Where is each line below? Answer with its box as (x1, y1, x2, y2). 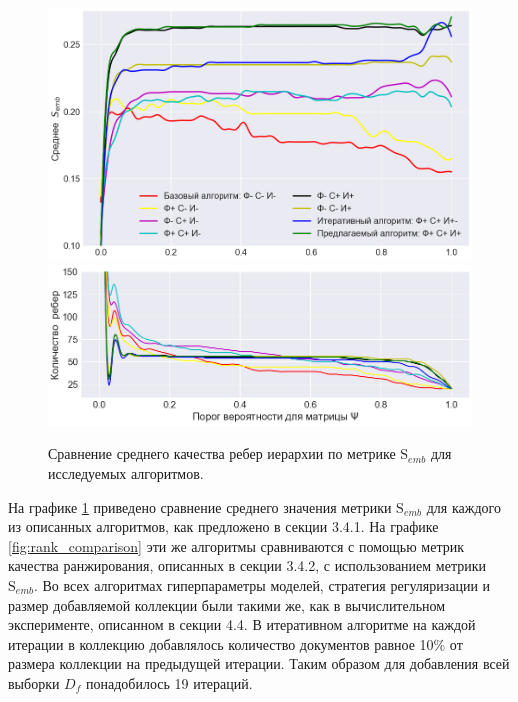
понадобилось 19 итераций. (85, 672, 253, 693)
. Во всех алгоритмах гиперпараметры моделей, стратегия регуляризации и (33, 574, 491, 595)
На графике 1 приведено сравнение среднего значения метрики (8, 496, 392, 517)
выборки (8, 672, 60, 693)
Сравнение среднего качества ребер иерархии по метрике (48, 443, 396, 464)
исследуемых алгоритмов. (48, 462, 204, 483)
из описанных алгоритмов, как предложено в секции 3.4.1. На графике (8, 516, 439, 537)
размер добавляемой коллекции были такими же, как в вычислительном (8, 594, 446, 615)
